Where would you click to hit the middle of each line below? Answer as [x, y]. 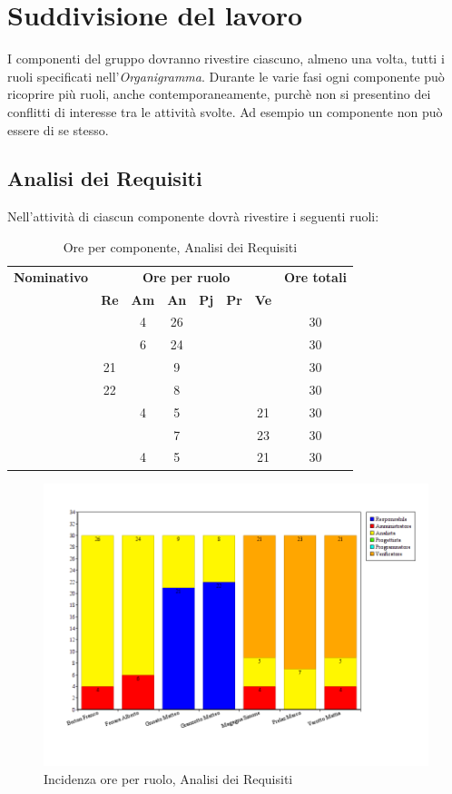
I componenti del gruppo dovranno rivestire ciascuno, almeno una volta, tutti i [226, 59]
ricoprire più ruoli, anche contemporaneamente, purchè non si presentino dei [219, 94]
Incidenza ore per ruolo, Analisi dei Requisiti [168, 778]
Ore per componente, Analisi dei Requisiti [180, 246]
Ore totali [315, 276]
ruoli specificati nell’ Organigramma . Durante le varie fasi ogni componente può [226, 76]
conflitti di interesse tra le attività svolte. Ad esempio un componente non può [225, 111]
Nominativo [51, 276]
